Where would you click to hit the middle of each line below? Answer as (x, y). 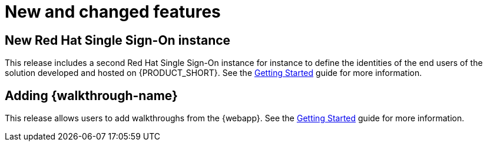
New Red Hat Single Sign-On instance (118, 40)
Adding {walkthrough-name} (91, 95)
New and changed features (113, 12)
